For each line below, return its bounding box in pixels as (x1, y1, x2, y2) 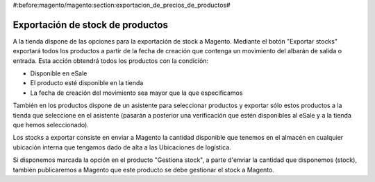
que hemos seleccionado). (12, 121, 90, 129)
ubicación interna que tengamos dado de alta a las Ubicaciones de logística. (12, 143, 232, 152)
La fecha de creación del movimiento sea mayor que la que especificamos (30, 89, 243, 97)
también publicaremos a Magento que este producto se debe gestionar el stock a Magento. (12, 165, 274, 174)
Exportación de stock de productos (12, 19, 168, 30)
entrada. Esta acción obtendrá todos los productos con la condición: (12, 56, 208, 65)
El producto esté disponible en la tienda (30, 79, 144, 87)
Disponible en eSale (30, 69, 87, 78)
